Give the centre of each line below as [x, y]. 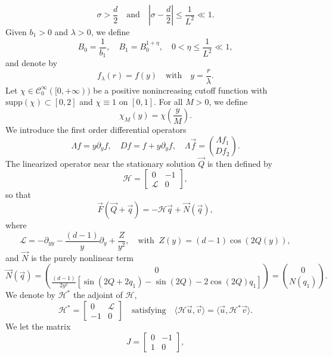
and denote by [32, 63]
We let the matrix [38, 326]
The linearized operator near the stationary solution [100, 163]
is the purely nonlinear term [82, 257]
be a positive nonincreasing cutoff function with [180, 90]
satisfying [149, 311]
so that [18, 195]
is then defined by [240, 163]
